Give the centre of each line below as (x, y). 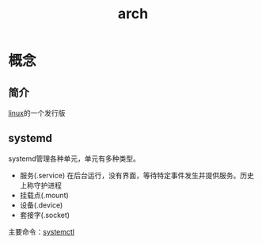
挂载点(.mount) (44, 195)
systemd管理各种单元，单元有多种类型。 (74, 158)
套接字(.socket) (44, 215)
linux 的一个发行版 (37, 113)
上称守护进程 (40, 185)
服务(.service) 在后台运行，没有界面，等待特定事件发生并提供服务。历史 (137, 175)
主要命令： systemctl (42, 231)
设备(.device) (41, 205)
